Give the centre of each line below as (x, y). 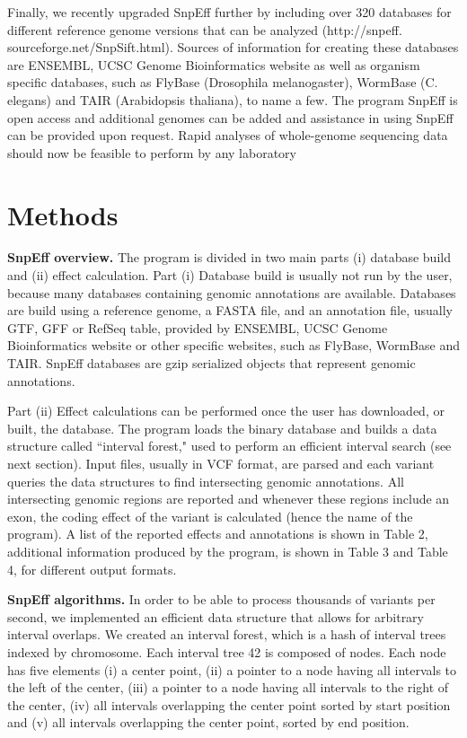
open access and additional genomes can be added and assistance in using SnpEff (230, 117)
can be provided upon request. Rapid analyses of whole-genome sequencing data (228, 135)
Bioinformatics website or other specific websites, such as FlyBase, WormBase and (233, 345)
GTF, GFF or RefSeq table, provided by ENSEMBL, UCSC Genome (198, 327)
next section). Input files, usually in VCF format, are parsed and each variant (221, 463)
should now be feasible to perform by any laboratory (152, 152)
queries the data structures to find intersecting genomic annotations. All (206, 481)
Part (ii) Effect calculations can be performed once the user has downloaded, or (226, 411)
